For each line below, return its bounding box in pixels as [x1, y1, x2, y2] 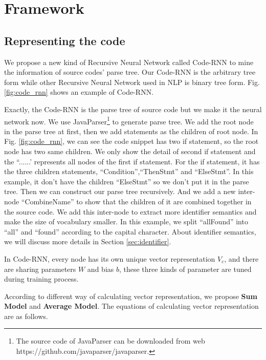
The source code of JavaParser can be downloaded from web [16, 335, 205, 346]
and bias [87, 263, 114, 274]
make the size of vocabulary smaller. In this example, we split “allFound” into [4, 216, 248, 227]
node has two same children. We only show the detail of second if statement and [4, 145, 256, 156]
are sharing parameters [4, 263, 76, 274]
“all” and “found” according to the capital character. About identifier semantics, [4, 226, 256, 237]
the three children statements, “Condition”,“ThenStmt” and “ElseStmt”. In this [4, 166, 254, 177]
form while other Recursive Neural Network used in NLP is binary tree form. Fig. [4, 76, 260, 87]
